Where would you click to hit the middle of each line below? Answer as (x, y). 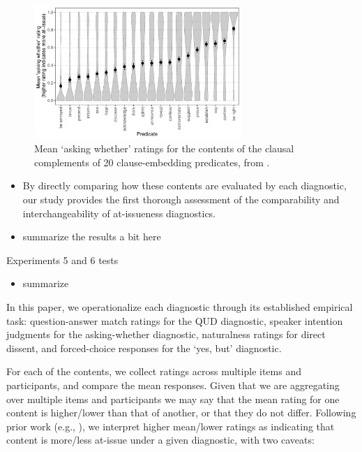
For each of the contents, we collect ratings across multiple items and (154, 371)
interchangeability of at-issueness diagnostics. (119, 213)
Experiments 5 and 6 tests (62, 260)
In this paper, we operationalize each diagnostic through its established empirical (180, 307)
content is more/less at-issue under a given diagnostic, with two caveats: (160, 440)
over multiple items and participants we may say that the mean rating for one (173, 399)
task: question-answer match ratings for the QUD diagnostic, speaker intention (175, 320)
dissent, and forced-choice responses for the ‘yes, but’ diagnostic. (144, 348)
